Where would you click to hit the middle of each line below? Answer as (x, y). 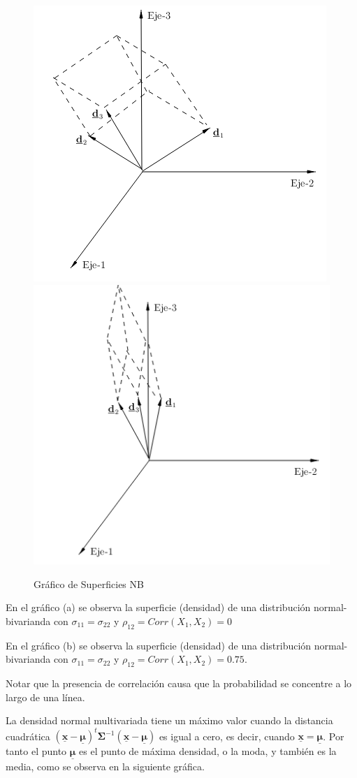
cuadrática (28, 736)
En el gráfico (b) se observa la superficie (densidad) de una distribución (159, 645)
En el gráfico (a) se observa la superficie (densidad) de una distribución (158, 607)
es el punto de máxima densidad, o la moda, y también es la (208, 751)
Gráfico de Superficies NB (89, 583)
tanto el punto (36, 751)
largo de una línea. (45, 697)
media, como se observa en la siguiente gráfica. (105, 766)
